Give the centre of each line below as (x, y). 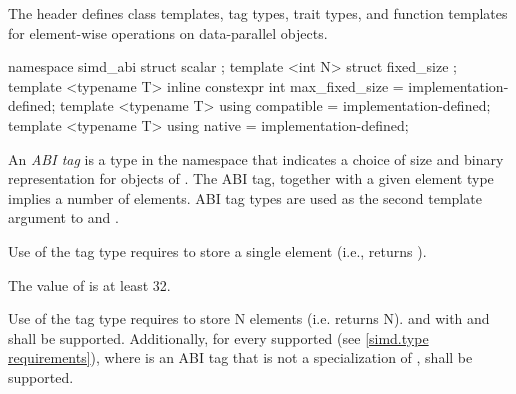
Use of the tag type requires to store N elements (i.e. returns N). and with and (249, 318)
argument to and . (63, 217)
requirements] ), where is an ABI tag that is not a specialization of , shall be (240, 357)
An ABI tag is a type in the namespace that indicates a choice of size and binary (256, 158)
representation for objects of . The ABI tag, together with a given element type (251, 178)
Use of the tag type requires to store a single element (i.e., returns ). (217, 250)
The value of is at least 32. (89, 284)
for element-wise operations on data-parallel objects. (168, 32)
